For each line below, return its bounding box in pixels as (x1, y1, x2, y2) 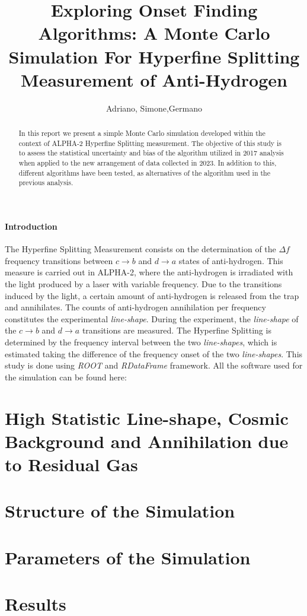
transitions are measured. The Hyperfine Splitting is (82, 324, 271, 336)
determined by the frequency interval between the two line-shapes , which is (5, 335, 277, 348)
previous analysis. (18, 177, 73, 188)
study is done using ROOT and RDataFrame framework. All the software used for (5, 359, 303, 371)
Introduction (5, 220, 57, 233)
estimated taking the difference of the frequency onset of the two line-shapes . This (5, 347, 303, 360)
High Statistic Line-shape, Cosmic (5, 405, 289, 430)
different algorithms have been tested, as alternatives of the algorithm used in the (18, 167, 271, 177)
